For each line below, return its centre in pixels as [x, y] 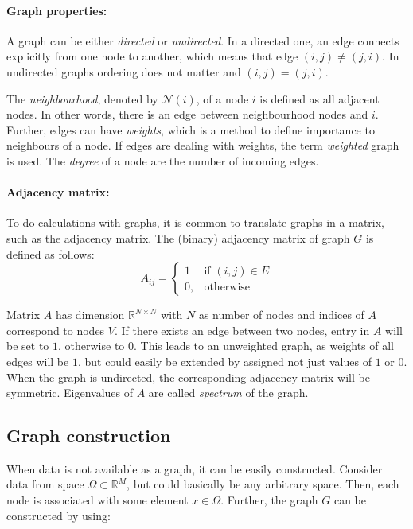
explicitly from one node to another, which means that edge [152, 56]
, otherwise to [92, 346]
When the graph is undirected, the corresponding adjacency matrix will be [188, 377]
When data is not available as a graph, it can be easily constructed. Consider [195, 468]
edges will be [38, 361]
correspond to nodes [56, 330]
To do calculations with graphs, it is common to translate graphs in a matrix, [195, 222]
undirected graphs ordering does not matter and [124, 71]
